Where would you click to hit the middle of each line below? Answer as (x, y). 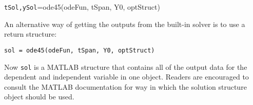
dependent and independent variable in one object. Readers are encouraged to (126, 77)
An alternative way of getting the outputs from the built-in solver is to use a (125, 24)
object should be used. (39, 97)
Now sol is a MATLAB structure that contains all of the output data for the (126, 67)
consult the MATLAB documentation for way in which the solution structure (125, 86)
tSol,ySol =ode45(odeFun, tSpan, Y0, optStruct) (82, 7)
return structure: (31, 34)
